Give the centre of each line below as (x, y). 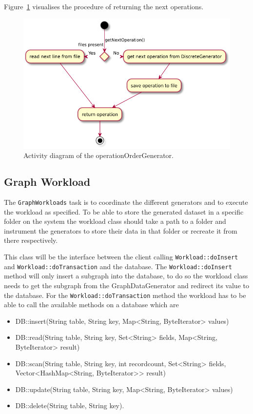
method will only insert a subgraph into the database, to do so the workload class (126, 276)
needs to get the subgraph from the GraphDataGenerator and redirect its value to (126, 285)
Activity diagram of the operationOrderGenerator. (98, 155)
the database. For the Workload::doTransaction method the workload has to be (125, 295)
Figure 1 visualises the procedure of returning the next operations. (104, 6)
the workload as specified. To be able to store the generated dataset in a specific (124, 211)
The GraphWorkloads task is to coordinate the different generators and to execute (126, 202)
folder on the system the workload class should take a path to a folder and (115, 221)
